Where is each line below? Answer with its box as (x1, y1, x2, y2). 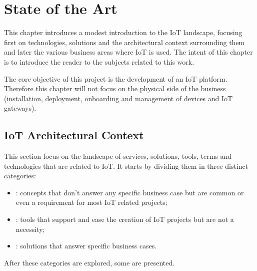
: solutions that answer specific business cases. (15, 240, 157, 251)
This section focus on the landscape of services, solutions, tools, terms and (4, 151, 232, 161)
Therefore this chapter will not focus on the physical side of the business (4, 83, 226, 94)
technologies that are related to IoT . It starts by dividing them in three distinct (4, 160, 248, 171)
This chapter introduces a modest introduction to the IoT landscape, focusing (4, 27, 242, 38)
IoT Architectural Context (4, 127, 144, 143)
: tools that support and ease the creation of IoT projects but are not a (15, 214, 234, 224)
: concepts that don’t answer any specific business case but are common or (15, 187, 244, 197)
